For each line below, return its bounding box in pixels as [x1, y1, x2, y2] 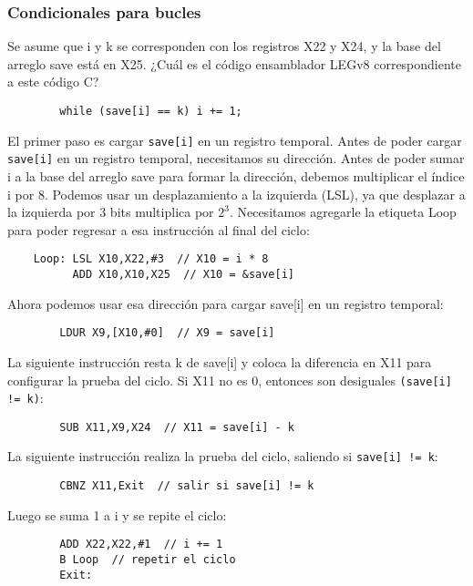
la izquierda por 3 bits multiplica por [7, 202, 214, 221]
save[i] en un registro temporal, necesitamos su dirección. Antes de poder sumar [7, 149, 465, 168]
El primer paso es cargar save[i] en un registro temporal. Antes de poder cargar [7, 130, 462, 149]
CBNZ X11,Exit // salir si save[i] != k [59, 479, 314, 493]
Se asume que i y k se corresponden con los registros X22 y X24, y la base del [7, 36, 441, 56]
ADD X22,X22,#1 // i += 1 [59, 538, 223, 551]
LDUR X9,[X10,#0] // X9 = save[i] [59, 326, 275, 340]
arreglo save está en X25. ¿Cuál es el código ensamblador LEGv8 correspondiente [7, 54, 462, 73]
